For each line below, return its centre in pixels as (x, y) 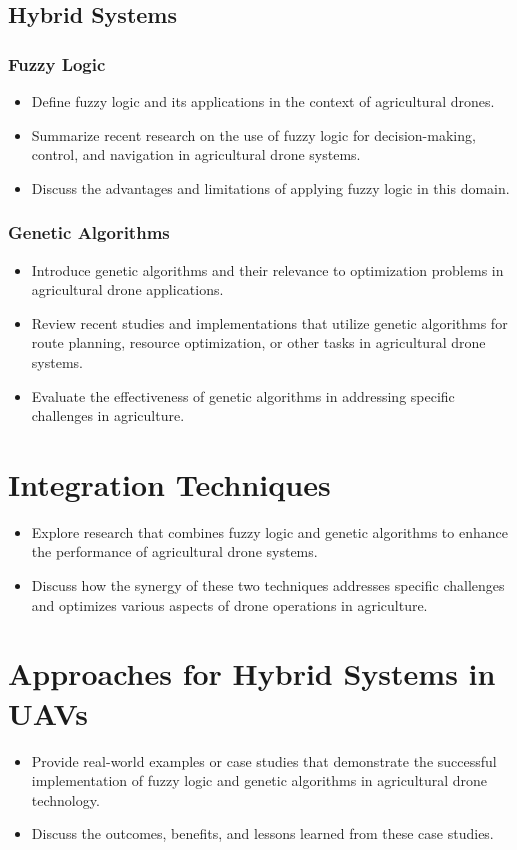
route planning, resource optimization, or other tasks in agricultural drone (258, 342)
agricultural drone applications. (127, 289)
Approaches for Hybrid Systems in (252, 673)
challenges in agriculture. (108, 415)
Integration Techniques (169, 483)
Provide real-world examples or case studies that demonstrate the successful (264, 760)
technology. (65, 799)
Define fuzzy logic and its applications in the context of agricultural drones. (263, 101)
